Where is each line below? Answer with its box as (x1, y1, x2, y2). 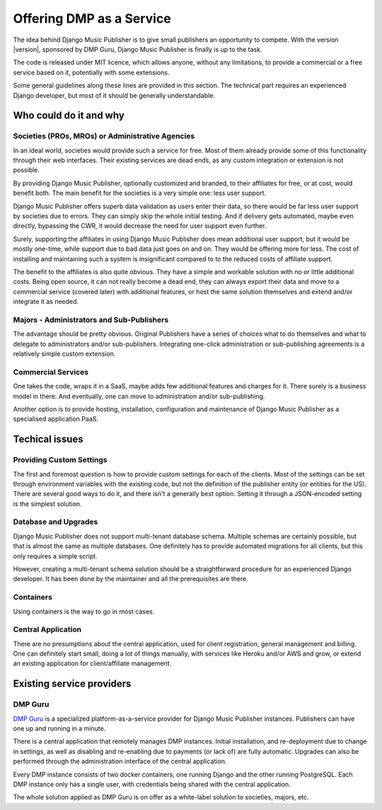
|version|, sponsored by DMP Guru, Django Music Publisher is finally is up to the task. (13, 45, 262, 53)
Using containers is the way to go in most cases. (13, 607, 155, 616)
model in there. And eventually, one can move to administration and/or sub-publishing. (13, 392, 265, 400)
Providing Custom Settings (13, 455, 108, 465)
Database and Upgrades (13, 517, 98, 527)
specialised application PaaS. (13, 415, 99, 423)
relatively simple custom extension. (13, 349, 116, 358)
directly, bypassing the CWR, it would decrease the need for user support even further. (13, 222, 267, 230)
